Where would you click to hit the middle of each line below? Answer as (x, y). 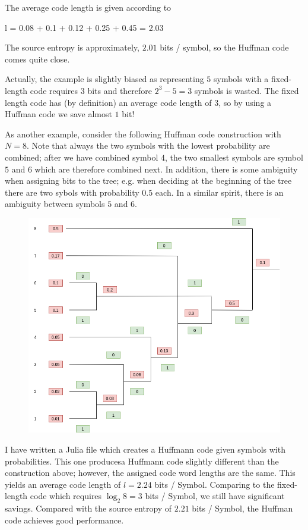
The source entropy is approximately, (72, 47)
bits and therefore (120, 90)
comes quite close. (37, 59)
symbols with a (241, 79)
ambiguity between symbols (55, 204)
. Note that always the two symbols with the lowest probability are (148, 145)
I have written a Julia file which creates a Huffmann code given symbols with (145, 449)
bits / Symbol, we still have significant (215, 496)
